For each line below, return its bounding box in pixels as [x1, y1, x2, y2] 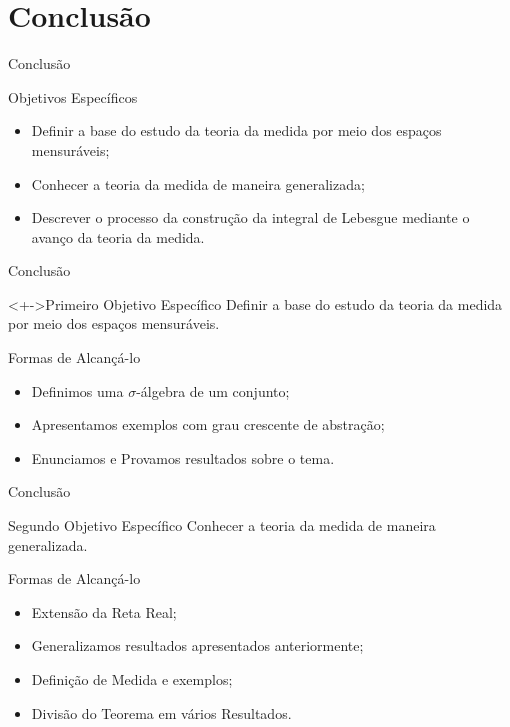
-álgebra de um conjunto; [136, 380, 290, 401]
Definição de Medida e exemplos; [31, 669, 233, 689]
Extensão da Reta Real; [31, 601, 177, 622]
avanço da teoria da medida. [31, 226, 205, 247]
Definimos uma [31, 380, 124, 401]
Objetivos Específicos [8, 86, 138, 107]
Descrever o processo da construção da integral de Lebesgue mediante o [31, 207, 470, 228]
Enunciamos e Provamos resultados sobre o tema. [31, 447, 335, 468]
